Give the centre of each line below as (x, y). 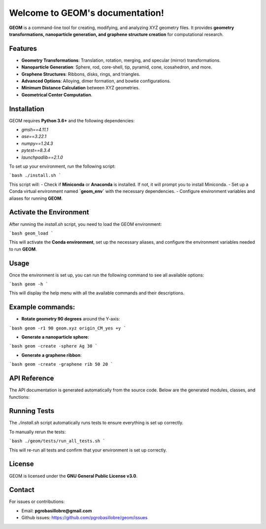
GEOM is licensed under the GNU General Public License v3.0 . (73, 476)
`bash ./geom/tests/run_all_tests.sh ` (57, 441)
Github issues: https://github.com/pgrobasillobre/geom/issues (84, 518)
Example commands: (42, 307)
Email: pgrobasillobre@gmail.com (57, 511)
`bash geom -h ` (29, 284)
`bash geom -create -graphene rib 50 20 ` (61, 364)
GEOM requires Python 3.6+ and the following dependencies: (72, 120)
